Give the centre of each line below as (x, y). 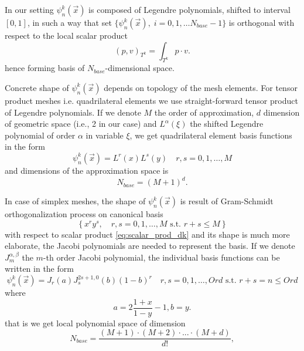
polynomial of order (40, 135)
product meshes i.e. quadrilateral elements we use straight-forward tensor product (151, 100)
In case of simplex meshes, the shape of (75, 201)
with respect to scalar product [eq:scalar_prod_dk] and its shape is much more (147, 234)
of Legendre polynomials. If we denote (73, 112)
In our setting (29, 9)
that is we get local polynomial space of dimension (95, 323)
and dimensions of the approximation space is (87, 170)
